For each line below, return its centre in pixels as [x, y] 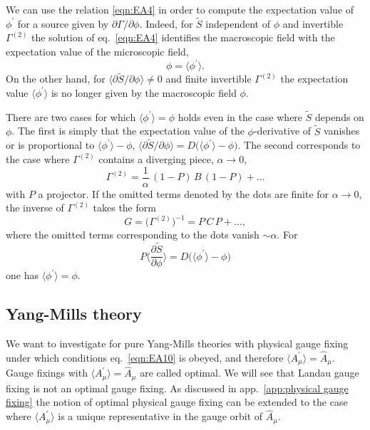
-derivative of [282, 131]
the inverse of [35, 208]
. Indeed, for [166, 23]
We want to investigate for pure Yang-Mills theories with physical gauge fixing [177, 343]
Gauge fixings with [47, 373]
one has [22, 275]
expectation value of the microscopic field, [97, 51]
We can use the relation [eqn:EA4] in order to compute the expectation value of [180, 9]
